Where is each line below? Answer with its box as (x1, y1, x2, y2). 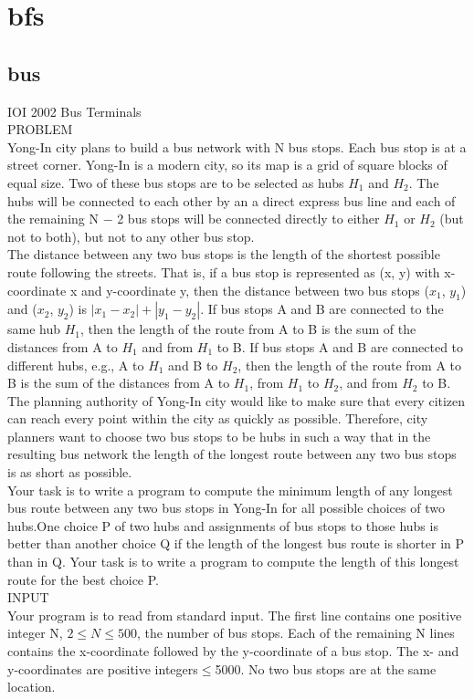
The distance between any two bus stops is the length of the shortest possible (7, 245, 440, 264)
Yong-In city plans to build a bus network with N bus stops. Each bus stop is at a (7, 137, 467, 156)
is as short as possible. (7, 463, 132, 482)
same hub (7, 319, 61, 339)
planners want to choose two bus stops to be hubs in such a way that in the (7, 426, 431, 445)
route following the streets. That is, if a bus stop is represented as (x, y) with (7, 262, 440, 281)
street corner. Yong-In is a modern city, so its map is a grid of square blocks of (7, 155, 448, 174)
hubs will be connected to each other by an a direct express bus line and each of (7, 191, 456, 210)
